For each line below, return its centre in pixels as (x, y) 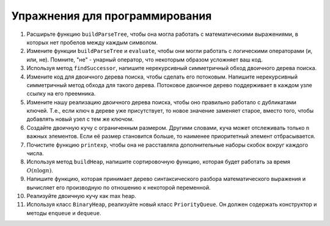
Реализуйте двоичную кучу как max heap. (82, 196)
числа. (35, 154)
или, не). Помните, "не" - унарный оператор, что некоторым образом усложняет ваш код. (145, 59)
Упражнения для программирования (112, 16)
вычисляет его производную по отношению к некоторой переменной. (119, 187)
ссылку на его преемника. (61, 94)
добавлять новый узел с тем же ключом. (80, 119)
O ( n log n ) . (40, 170)
